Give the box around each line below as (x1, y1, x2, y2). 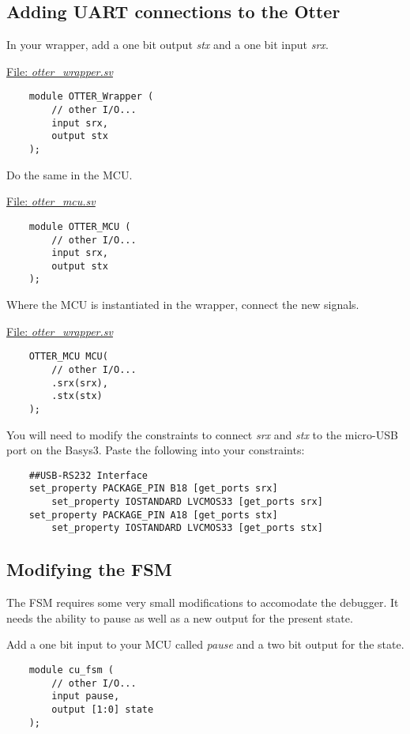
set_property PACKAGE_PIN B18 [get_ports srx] (28, 483, 278, 495)
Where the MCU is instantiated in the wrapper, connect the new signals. (6, 296, 359, 313)
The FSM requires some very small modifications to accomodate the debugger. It (6, 594, 399, 611)
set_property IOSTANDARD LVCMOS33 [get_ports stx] (51, 522, 323, 534)
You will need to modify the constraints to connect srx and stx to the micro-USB (6, 426, 398, 442)
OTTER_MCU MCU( (28, 351, 108, 363)
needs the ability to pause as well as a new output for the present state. (6, 609, 353, 626)
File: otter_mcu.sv (6, 193, 96, 209)
